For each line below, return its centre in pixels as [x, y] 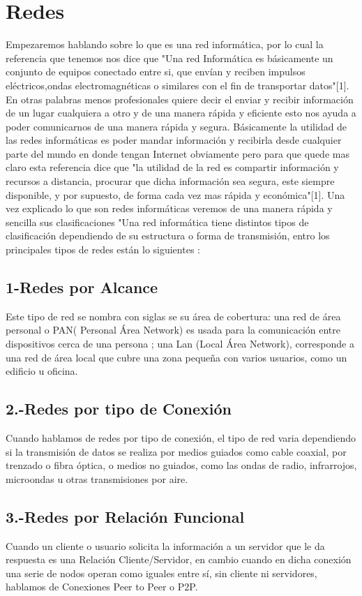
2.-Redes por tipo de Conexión [119, 409]
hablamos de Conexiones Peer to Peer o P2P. [102, 587]
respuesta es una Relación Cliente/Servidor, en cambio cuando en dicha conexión [179, 559]
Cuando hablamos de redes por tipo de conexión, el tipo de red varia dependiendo [181, 438]
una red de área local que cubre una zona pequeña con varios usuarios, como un [176, 357]
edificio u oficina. [42, 371]
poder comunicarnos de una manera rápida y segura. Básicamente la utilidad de [176, 126]
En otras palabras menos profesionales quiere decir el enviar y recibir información [180, 99]
